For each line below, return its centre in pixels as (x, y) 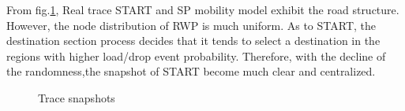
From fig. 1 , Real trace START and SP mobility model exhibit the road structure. (203, 9)
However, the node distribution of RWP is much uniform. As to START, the (191, 25)
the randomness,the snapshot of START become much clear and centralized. (191, 71)
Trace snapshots (77, 97)
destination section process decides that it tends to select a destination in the (193, 41)
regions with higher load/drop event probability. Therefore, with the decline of (196, 55)
